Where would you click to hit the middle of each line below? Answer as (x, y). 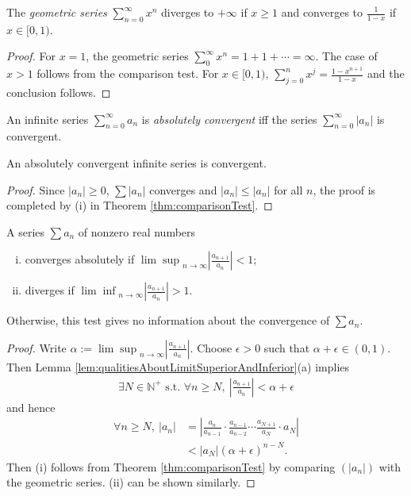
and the (386, 73)
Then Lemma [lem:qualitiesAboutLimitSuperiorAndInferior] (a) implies (178, 366)
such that (287, 347)
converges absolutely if (80, 259)
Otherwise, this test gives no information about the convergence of (168, 320)
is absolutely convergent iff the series (229, 119)
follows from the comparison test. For (128, 73)
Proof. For (31, 56)
